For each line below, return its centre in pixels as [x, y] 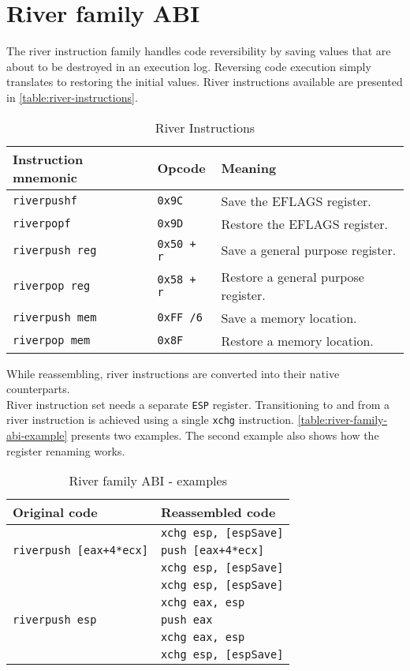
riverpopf [42, 223]
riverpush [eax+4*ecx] [80, 551]
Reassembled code [218, 512]
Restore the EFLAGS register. [305, 223]
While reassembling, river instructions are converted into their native [173, 373]
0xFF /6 [180, 317]
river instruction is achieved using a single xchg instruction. [150, 420]
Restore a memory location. [297, 340]
